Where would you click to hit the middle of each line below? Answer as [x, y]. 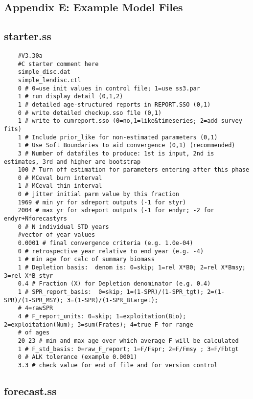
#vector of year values [57, 235]
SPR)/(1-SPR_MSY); [34, 300]
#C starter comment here [58, 64]
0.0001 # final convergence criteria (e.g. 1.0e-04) [105, 243]
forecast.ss [30, 390]
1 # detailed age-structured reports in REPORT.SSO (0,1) [114, 104]
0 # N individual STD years [63, 227]
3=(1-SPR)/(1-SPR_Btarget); [112, 300]
